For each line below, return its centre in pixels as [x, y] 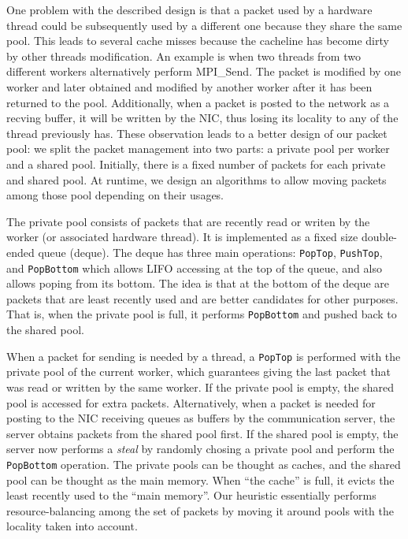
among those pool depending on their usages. [115, 195]
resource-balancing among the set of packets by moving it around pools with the [200, 510]
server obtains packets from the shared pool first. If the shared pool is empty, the [202, 433]
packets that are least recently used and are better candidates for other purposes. [202, 298]
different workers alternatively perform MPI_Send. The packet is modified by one [204, 71]
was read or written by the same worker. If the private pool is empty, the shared [200, 387]
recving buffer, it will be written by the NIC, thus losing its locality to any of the [202, 118]
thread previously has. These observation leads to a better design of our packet [197, 133]
